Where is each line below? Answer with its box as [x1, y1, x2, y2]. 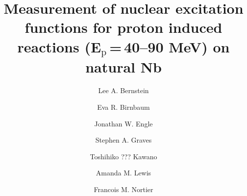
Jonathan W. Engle [94, 118, 153, 128]
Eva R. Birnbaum [97, 102, 150, 112]
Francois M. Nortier [94, 184, 153, 194]
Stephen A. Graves [95, 135, 152, 145]
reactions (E [17, 36, 101, 56]
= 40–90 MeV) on [109, 36, 230, 56]
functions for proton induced [25, 17, 222, 37]
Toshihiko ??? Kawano [90, 151, 157, 161]
